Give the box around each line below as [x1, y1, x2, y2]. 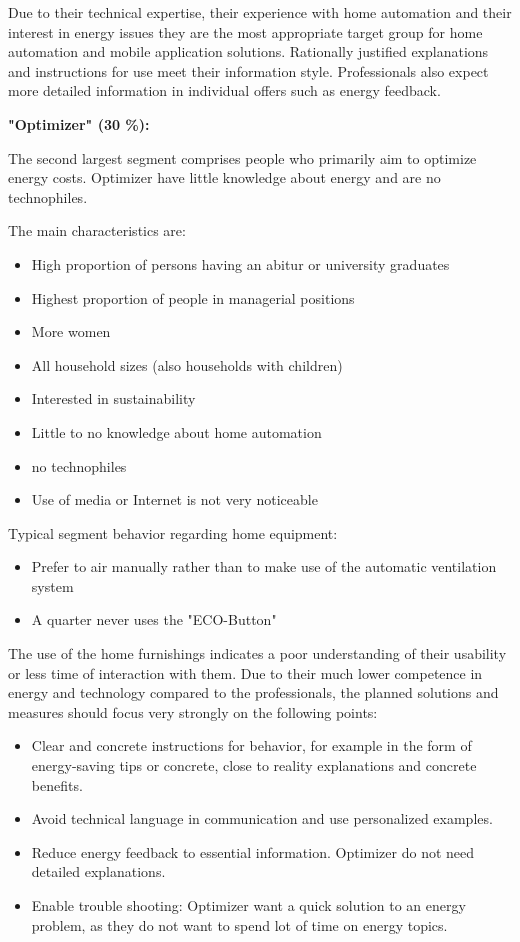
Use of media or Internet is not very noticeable [31, 489, 318, 510]
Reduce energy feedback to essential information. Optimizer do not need [31, 841, 475, 862]
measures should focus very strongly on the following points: [8, 701, 378, 722]
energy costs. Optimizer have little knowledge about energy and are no [8, 167, 441, 188]
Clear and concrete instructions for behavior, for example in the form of [31, 735, 472, 756]
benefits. [31, 774, 83, 795]
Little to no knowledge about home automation [31, 421, 322, 442]
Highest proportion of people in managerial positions [31, 287, 355, 308]
